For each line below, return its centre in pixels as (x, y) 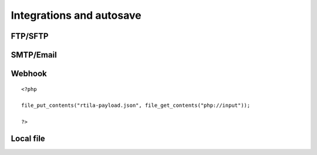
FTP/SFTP (30, 36)
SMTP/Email (34, 55)
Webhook (29, 74)
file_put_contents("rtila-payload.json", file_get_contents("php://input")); (136, 105)
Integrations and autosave (76, 15)
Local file (28, 138)
